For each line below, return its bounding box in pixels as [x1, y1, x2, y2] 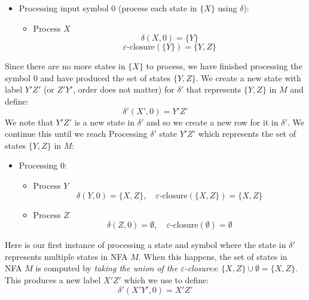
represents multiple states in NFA [5, 250, 128, 262]
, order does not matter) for [72, 83, 175, 96]
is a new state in [74, 115, 135, 128]
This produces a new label [5, 273, 101, 286]
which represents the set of [198, 127, 296, 140]
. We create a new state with [195, 71, 301, 84]
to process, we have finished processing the [146, 60, 302, 72]
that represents [186, 83, 241, 96]
